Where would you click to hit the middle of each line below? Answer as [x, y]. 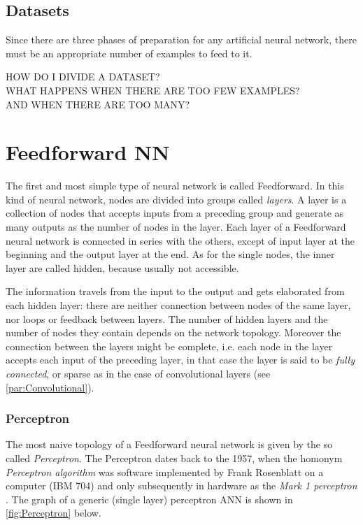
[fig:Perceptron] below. [54, 513]
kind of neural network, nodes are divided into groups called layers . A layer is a [176, 199]
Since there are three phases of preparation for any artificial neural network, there [181, 39]
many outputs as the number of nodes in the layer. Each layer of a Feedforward [176, 227]
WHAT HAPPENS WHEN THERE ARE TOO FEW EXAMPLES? [153, 90]
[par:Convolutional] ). [50, 387]
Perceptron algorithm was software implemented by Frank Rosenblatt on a [165, 472]
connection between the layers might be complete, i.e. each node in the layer [169, 346]
